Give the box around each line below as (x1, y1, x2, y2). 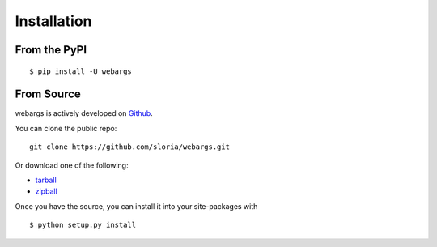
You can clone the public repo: (15, 123, 117, 133)
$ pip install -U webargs (29, 66, 133, 76)
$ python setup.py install (29, 220, 137, 230)
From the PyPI (15, 43, 87, 57)
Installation (15, 12, 92, 30)
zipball (35, 186, 58, 196)
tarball (35, 175, 57, 185)
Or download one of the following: (15, 160, 129, 170)
